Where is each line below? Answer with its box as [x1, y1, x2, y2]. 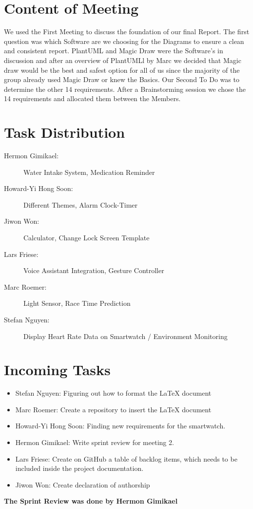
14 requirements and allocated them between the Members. [4, 93, 181, 104]
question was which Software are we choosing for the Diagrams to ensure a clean [4, 36, 244, 46]
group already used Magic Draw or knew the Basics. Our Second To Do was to [4, 74, 239, 85]
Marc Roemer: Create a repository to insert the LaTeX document [15, 404, 212, 414]
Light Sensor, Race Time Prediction [23, 298, 131, 308]
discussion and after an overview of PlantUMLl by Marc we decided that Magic [4, 55, 241, 65]
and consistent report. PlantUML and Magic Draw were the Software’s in [4, 45, 223, 56]
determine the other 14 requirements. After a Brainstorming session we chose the [4, 84, 246, 94]
